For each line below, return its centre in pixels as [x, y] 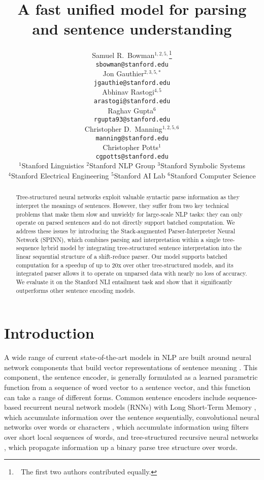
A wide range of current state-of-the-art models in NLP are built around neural [128, 357]
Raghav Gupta [131, 110]
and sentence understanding [132, 29]
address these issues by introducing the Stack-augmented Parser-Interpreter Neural [126, 231]
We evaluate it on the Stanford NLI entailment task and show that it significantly [124, 282]
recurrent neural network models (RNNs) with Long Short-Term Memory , [140, 407]
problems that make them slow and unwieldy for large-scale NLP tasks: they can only [129, 214]
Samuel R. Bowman [123, 55]
